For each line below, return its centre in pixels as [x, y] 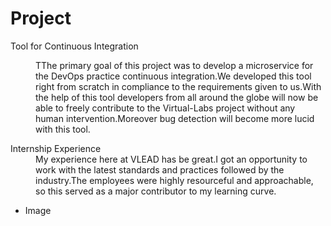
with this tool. [63, 129]
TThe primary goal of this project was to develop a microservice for [174, 65]
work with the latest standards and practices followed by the [160, 169]
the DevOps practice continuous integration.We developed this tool [173, 76]
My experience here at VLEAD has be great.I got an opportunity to [171, 159]
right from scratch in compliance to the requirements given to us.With [178, 86]
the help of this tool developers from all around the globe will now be [177, 97]
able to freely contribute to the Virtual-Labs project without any [165, 108]
